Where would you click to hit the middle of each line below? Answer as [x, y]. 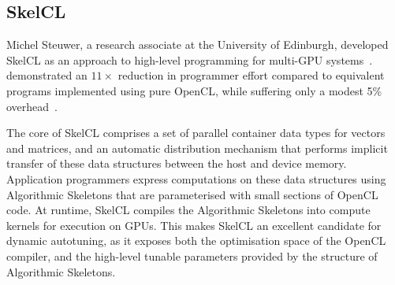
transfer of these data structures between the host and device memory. [177, 163]
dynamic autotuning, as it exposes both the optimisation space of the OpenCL [196, 241]
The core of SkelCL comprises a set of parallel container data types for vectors [196, 133]
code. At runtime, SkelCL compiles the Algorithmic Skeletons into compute [188, 210]
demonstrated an [47, 75]
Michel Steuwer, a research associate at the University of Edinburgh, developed [197, 44]
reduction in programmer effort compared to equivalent [251, 75]
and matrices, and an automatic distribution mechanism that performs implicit [197, 148]
